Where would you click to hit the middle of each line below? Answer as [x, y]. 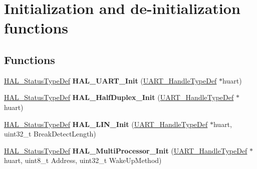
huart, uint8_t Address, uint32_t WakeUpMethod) [83, 160]
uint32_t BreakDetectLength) [50, 134]
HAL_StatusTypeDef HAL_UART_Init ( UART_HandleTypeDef [110, 80]
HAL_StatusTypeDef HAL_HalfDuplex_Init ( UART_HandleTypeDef [119, 97]
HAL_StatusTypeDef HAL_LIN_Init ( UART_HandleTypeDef [106, 124]
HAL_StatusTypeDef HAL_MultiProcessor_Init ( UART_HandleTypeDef [126, 150]
